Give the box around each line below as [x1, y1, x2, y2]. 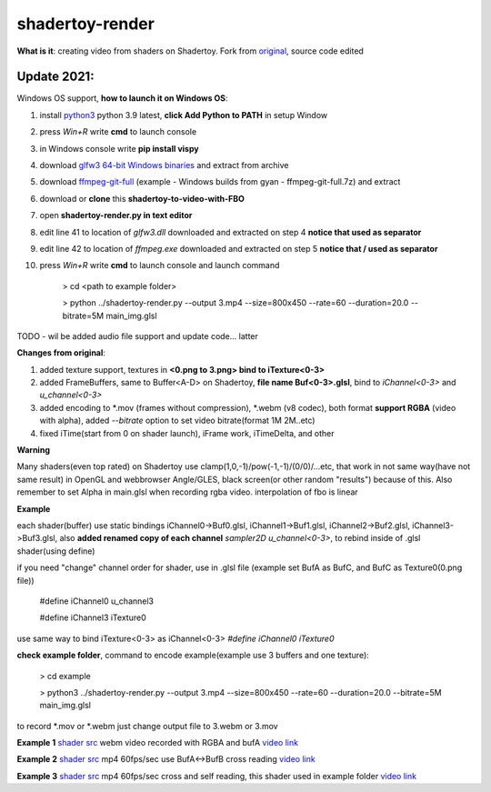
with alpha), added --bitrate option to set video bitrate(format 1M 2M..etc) [39, 415, 316, 426]
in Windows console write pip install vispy [39, 143, 199, 154]
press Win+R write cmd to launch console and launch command [39, 260, 280, 271]
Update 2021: [16, 69, 95, 85]
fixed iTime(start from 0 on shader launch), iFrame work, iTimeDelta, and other [39, 427, 336, 438]
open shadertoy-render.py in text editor [39, 210, 193, 221]
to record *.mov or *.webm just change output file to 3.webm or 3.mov [16, 720, 278, 731]
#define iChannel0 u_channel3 [39, 596, 155, 607]
